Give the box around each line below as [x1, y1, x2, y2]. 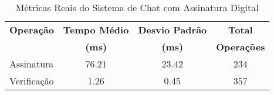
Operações [216, 40, 265, 53]
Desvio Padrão [138, 23, 207, 36]
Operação [9, 23, 54, 36]
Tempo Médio [63, 23, 129, 36]
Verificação [9, 74, 54, 87]
